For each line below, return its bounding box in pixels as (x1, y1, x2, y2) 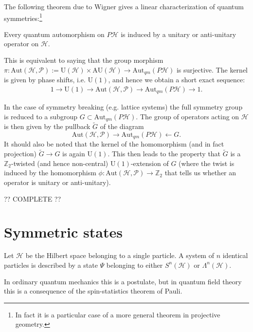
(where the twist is (179, 158, 235, 168)
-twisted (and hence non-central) (11, 158, 108, 168)
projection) (4, 148, 36, 159)
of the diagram (100, 121, 144, 131)
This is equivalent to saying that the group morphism (4, 55, 163, 65)
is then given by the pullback (4, 121, 90, 131)
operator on (4, 38, 39, 49)
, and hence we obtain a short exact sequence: (108, 74, 245, 85)
